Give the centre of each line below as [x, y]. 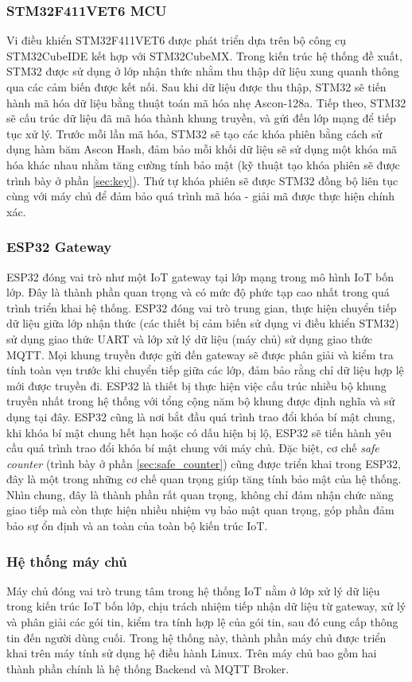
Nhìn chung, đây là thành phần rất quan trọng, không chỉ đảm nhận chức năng [200, 494]
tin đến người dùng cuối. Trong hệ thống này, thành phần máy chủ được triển [196, 637]
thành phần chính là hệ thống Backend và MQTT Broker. [148, 668]
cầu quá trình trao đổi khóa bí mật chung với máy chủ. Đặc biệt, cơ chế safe [193, 448]
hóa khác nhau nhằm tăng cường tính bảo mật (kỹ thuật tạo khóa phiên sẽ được [203, 164]
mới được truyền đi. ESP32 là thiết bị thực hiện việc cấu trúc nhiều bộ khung [196, 385]
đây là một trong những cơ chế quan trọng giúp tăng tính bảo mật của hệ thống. [204, 479]
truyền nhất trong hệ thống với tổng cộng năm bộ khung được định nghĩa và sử [201, 401]
